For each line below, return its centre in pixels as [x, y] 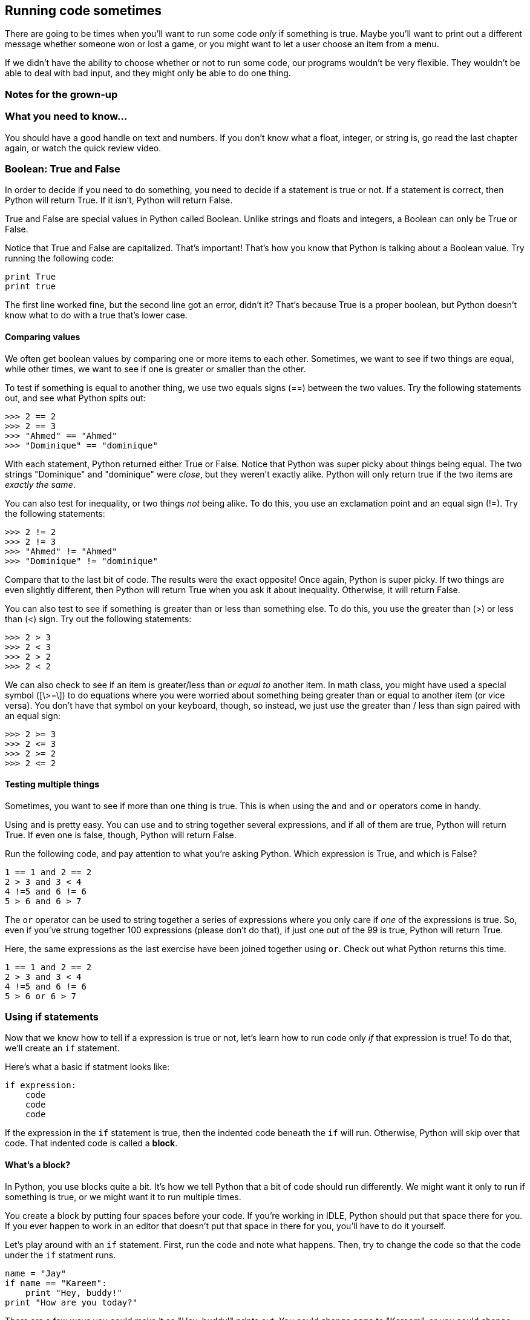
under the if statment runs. [61, 1255]
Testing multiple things [52, 784]
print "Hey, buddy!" [74, 1292]
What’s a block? [38, 1165]
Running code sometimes [83, 11]
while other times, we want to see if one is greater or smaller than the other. [155, 369]
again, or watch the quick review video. [83, 148]
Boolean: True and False [63, 169]
